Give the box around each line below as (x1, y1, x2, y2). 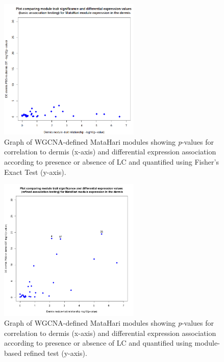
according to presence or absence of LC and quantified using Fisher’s (4, 156, 219, 167)
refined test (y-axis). (23, 347, 87, 358)
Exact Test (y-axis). (4, 166, 66, 177)
